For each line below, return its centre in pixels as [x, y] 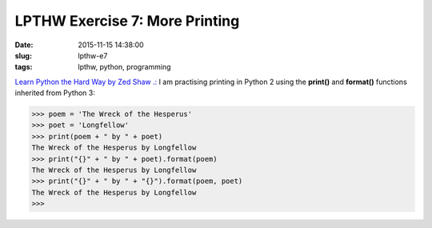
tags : [24, 67]
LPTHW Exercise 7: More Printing [127, 21]
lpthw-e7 [93, 55]
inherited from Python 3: [55, 93]
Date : [24, 45]
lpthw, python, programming [124, 67]
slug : [23, 55]
